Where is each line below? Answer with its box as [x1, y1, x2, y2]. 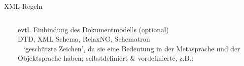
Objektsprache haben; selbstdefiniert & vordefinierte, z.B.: [18, 53, 194, 63]
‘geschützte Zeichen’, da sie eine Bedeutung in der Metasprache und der [23, 43, 240, 53]
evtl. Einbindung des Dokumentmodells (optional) [18, 24, 169, 34]
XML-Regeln [4, 1, 43, 11]
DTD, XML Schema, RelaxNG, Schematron [18, 34, 150, 44]
